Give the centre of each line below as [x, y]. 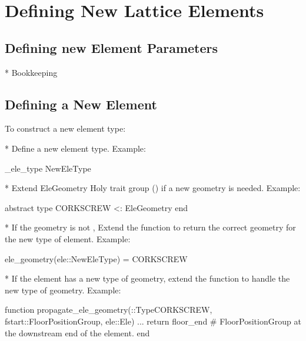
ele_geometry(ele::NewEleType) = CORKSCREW [96, 258]
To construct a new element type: [65, 128]
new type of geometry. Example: [63, 290]
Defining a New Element [81, 104]
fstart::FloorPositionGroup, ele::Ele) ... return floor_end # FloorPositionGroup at [153, 321]
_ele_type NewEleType [48, 168]
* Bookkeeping [31, 72]
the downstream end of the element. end [77, 332]
